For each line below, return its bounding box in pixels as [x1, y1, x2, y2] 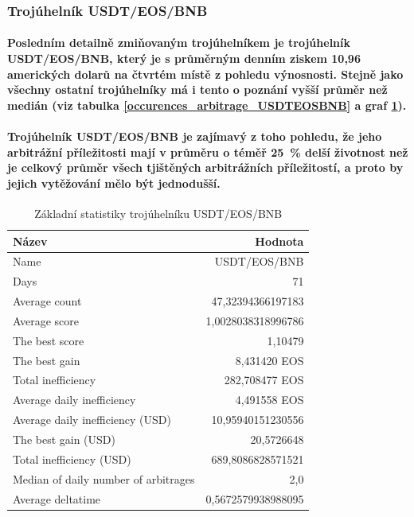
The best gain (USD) [13, 431, 115, 448]
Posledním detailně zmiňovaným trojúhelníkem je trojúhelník [7, 34, 351, 51]
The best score [13, 332, 84, 348]
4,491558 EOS [235, 391, 304, 408]
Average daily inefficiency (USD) [13, 411, 171, 428]
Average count [13, 293, 82, 309]
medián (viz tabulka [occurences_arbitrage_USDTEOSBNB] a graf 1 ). [7, 96, 407, 113]
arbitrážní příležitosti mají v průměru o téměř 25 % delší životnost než [7, 143, 408, 160]
